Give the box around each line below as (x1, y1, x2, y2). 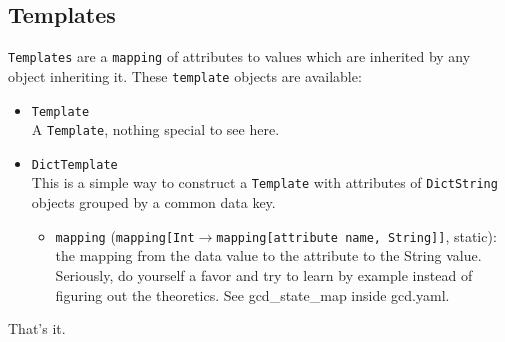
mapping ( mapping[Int (55, 225, 195, 246)
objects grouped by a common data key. (31, 192, 276, 213)
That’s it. (8, 318, 66, 339)
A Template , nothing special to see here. (31, 119, 280, 140)
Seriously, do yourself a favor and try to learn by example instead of (55, 264, 473, 285)
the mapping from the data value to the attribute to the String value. (55, 245, 482, 266)
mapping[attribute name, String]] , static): (216, 225, 497, 246)
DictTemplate (31, 157, 118, 172)
